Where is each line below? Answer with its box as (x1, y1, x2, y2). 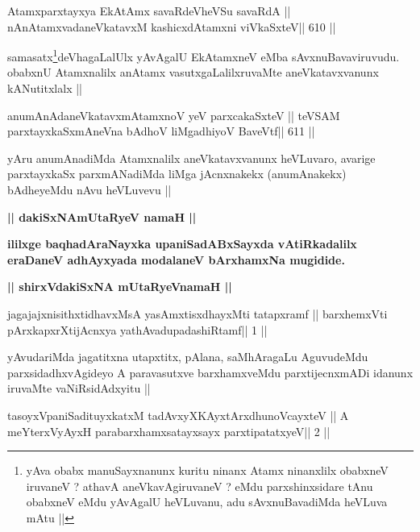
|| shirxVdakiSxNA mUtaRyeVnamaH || (7, 278, 232, 295)
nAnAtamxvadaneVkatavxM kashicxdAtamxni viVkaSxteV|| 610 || (7, 18, 336, 35)
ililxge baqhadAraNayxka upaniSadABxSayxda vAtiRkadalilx (7, 235, 357, 252)
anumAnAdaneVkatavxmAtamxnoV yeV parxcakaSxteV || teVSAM (7, 106, 340, 123)
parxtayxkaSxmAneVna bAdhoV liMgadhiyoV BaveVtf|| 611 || (7, 123, 315, 139)
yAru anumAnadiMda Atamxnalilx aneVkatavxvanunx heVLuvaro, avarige (7, 149, 376, 166)
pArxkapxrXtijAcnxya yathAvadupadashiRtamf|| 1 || (7, 321, 268, 338)
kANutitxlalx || (7, 80, 82, 97)
